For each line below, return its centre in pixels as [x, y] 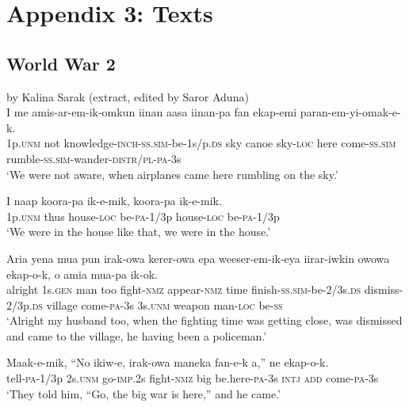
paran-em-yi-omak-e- [350, 112]
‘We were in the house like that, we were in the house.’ [139, 232]
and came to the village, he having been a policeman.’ [137, 335]
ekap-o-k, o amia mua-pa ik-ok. [82, 274]
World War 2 [61, 63]
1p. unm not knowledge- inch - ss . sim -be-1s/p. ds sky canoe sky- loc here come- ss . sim [201, 143]
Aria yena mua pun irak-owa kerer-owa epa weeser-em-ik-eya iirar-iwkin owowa [198, 258]
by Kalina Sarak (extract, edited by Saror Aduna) [128, 96]
